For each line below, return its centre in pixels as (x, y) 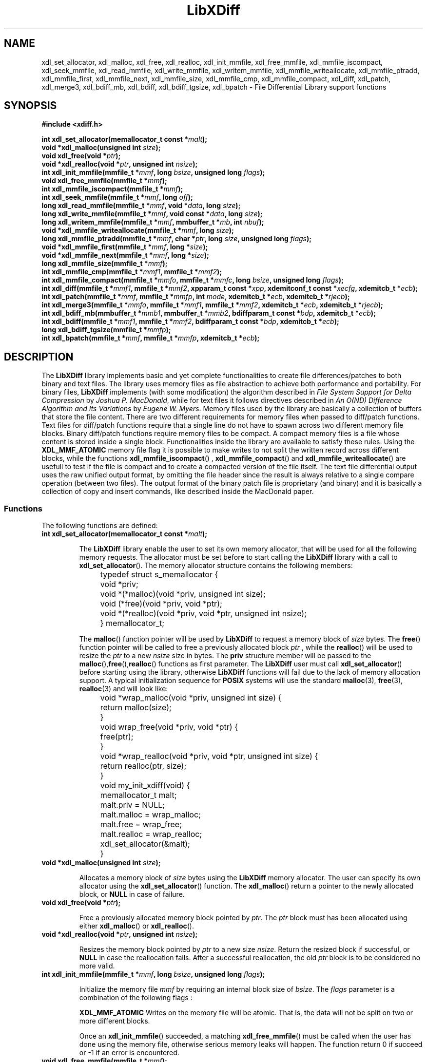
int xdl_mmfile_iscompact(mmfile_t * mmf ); (112, 189)
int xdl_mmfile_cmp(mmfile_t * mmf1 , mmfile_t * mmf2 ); (132, 272)
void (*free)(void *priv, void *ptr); (161, 604)
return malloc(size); (136, 708)
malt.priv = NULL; (133, 805)
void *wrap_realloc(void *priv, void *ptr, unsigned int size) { (209, 756)
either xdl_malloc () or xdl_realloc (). (136, 926)
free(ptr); (117, 737)
